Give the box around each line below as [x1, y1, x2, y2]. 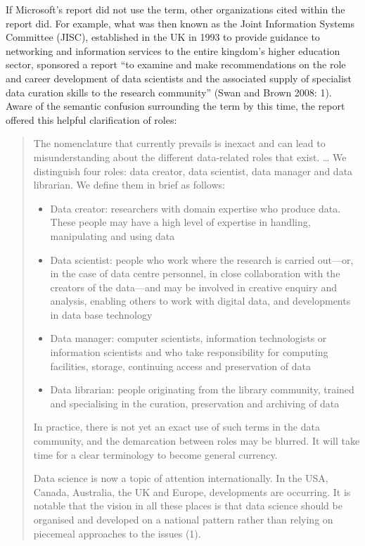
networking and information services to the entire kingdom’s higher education [6, 43, 340, 58]
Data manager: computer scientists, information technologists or [50, 331, 327, 345]
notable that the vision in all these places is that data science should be [33, 498, 342, 513]
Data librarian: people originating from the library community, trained [50, 382, 354, 397]
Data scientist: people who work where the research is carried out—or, [50, 252, 354, 267]
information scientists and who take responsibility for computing [50, 345, 328, 360]
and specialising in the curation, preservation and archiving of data [50, 395, 340, 410]
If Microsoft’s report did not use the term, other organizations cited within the [6, 2, 345, 16]
